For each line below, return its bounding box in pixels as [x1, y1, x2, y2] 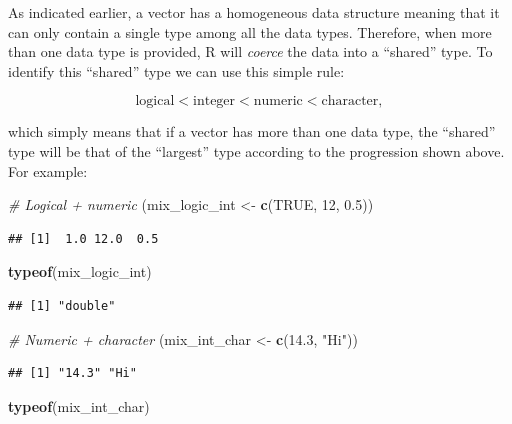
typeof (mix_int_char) [8, 395, 150, 416]
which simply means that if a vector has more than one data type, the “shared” [8, 121, 496, 142]
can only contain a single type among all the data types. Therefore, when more [8, 21, 492, 42]
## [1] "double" [8, 298, 116, 313]
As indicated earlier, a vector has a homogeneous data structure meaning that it [8, 2, 500, 22]
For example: [8, 160, 88, 181]
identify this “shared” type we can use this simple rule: [8, 60, 345, 81]
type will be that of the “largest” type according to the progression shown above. [8, 140, 505, 161]
